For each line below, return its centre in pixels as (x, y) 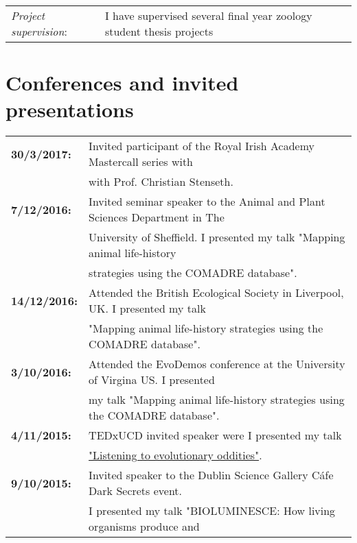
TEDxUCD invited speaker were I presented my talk (215, 435)
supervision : (39, 31)
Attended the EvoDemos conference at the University (217, 364)
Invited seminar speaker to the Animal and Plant (207, 202)
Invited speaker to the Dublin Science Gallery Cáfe (211, 475)
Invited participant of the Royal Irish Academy (201, 146)
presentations (70, 109)
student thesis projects (159, 31)
